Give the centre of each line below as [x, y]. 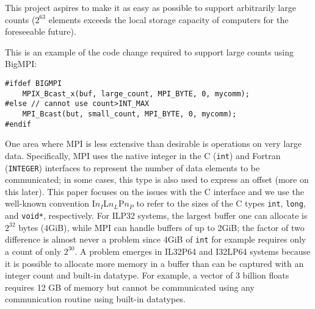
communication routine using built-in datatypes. [95, 299]
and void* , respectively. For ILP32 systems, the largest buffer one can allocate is [156, 215]
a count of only [33, 251]
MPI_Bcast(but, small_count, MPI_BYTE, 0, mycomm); [129, 114]
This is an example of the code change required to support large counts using [150, 51]
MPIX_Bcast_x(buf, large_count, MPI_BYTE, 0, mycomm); [136, 94]
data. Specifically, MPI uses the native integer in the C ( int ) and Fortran [143, 155]
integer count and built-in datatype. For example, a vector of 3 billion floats [147, 275]
